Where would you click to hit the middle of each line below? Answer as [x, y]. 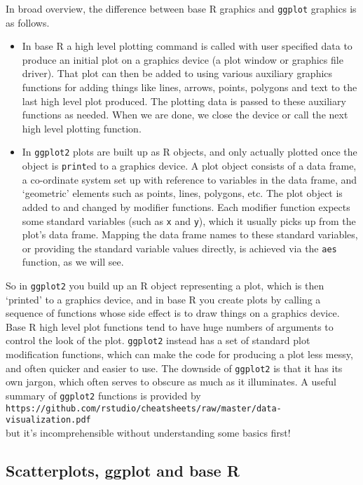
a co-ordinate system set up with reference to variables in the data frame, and [190, 179]
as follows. [28, 22]
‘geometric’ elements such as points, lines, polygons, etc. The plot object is [182, 193]
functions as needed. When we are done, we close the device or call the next [185, 115]
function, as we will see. [73, 262]
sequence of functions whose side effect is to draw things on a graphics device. [173, 313]
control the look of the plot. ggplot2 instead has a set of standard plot [158, 340]
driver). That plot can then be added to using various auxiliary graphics [177, 73]
